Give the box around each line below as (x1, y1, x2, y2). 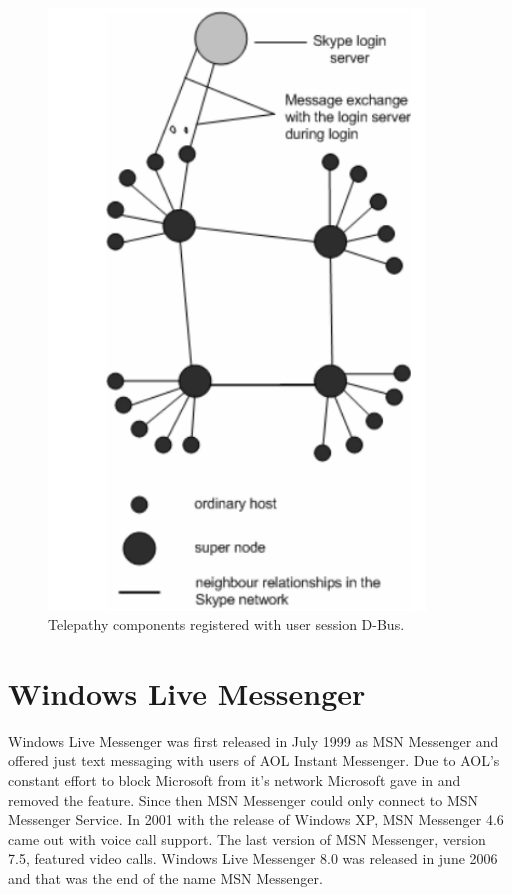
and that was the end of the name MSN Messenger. (8, 868, 323, 888)
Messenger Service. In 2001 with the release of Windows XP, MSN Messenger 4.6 (8, 809, 504, 830)
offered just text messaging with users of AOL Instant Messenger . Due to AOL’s (8, 750, 500, 771)
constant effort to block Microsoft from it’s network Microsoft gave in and (8, 770, 461, 791)
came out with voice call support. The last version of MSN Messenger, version (8, 828, 486, 849)
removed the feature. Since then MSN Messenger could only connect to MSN (8, 789, 479, 810)
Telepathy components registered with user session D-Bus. (48, 614, 405, 635)
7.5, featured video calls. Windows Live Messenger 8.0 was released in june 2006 (8, 848, 498, 869)
